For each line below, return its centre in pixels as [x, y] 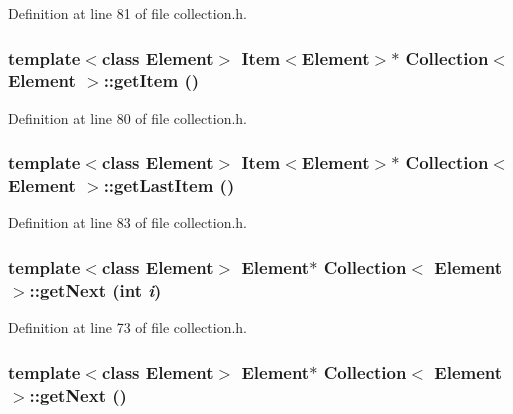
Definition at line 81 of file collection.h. [127, 13]
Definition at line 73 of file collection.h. [127, 327]
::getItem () [151, 80]
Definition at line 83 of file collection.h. [127, 222]
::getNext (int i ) [95, 289]
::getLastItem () [169, 185]
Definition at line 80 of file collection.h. [127, 117]
